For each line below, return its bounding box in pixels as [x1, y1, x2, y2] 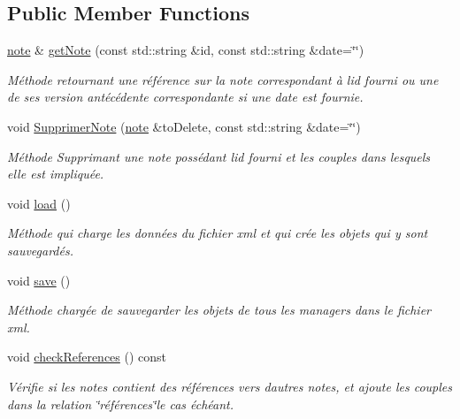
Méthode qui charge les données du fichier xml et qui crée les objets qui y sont [7, 224, 428, 242]
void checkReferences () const [7, 347, 167, 366]
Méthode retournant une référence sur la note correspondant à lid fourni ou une [7, 70, 439, 88]
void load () [7, 194, 71, 212]
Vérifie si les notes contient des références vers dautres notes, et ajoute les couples [7, 377, 452, 395]
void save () [7, 270, 71, 289]
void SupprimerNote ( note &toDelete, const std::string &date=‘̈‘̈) [7, 117, 361, 135]
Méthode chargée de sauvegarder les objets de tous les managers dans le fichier [7, 301, 431, 319]
